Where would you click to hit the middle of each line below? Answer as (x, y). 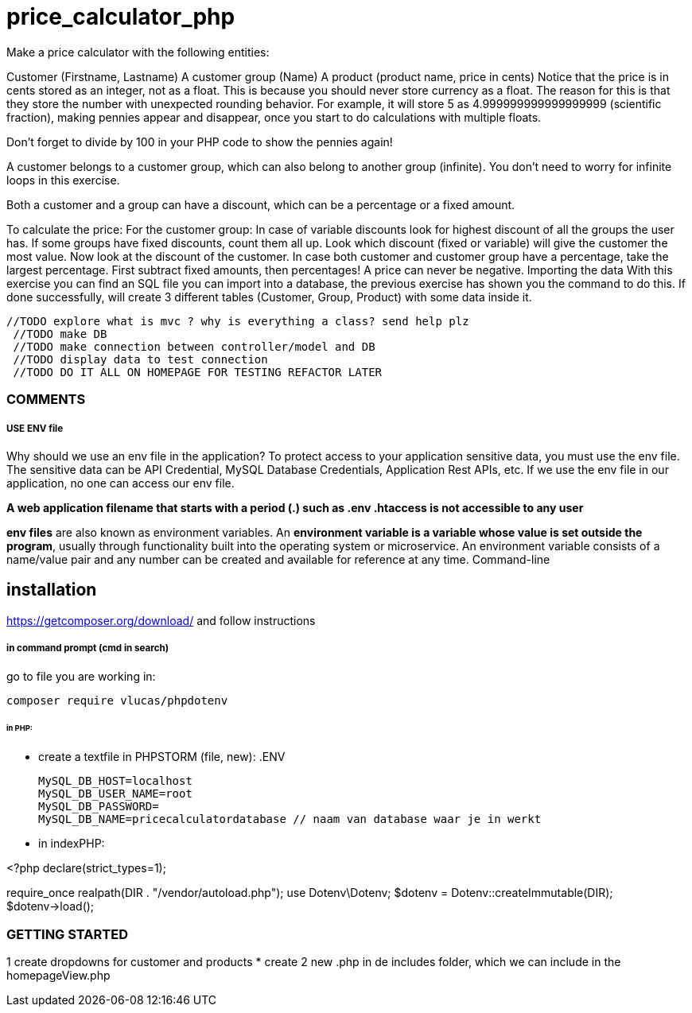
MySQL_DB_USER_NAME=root (115, 794)
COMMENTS (46, 400)
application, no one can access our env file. (121, 483)
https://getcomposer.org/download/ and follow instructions (161, 620)
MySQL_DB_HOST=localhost (115, 781)
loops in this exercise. (63, 180)
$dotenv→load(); (51, 906)
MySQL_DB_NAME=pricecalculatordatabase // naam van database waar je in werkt (290, 819)
